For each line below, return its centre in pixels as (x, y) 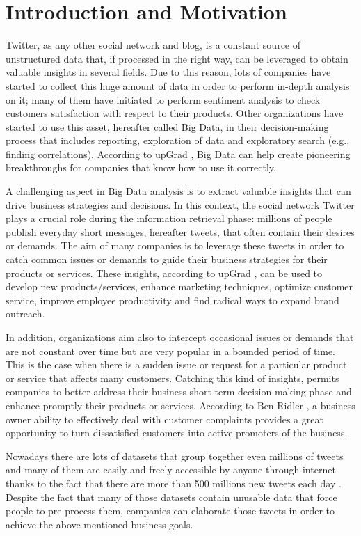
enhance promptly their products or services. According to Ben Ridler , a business (180, 405)
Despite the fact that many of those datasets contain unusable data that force (171, 497)
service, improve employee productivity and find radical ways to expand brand (173, 300)
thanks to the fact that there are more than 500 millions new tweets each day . (174, 483)
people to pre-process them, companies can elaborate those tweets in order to (170, 511)
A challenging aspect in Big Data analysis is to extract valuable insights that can (178, 191)
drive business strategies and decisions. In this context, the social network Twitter (180, 204)
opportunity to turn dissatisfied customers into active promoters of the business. (177, 433)
